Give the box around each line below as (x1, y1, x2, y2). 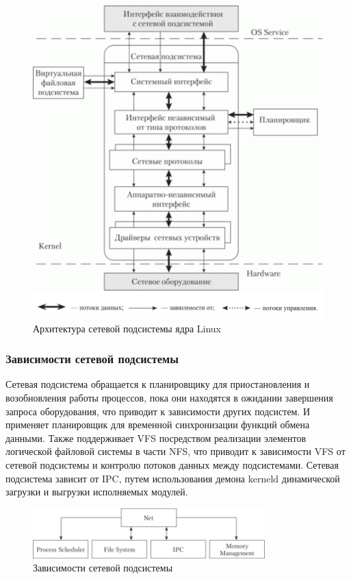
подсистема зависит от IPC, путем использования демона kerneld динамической (5, 471, 340, 485)
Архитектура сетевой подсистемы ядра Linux (33, 321, 222, 335)
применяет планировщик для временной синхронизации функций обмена (5, 417, 310, 432)
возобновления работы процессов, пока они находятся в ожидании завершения (5, 391, 333, 405)
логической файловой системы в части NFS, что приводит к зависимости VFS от (5, 444, 346, 458)
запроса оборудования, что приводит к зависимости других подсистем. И (5, 404, 311, 418)
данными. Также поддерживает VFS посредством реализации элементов (5, 430, 307, 445)
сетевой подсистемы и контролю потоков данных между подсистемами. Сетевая (5, 457, 339, 471)
